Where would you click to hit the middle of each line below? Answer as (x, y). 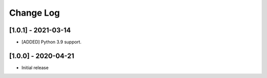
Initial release (35, 67)
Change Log (35, 13)
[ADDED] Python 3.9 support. (51, 42)
